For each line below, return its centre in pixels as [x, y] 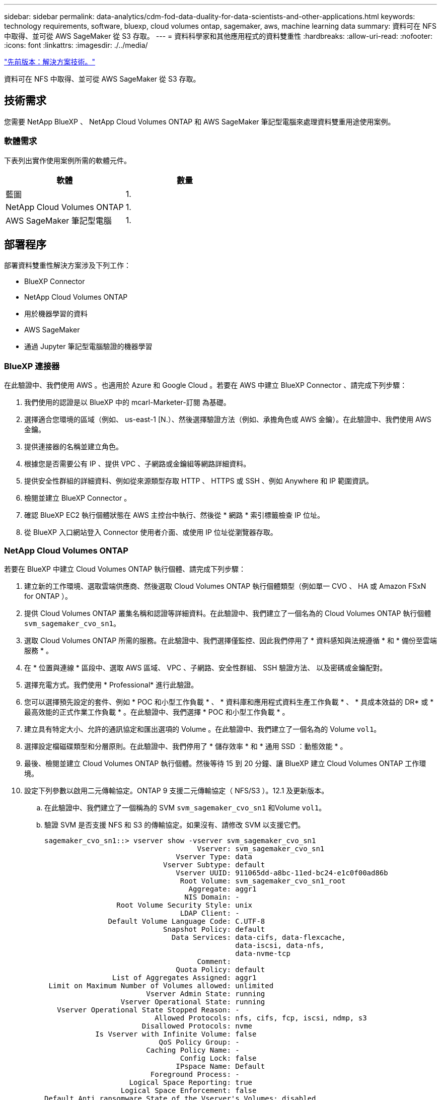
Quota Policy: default [220, 969]
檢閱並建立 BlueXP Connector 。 [78, 498]
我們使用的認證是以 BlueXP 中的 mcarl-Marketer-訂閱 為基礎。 [127, 402]
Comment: [214, 961]
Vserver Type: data [214, 856]
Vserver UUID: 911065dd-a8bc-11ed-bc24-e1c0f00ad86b [282, 873]
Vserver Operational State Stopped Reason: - [148, 1010]
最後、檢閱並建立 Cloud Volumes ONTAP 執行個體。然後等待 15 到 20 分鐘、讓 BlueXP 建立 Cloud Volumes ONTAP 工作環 [225, 763]
